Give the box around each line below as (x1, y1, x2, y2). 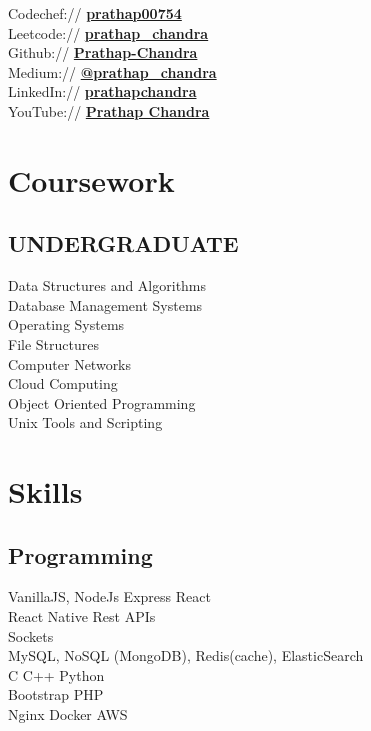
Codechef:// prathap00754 (8, 3, 182, 23)
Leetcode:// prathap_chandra (8, 22, 209, 43)
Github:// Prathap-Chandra (8, 42, 198, 63)
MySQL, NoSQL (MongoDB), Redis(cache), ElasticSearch (8, 645, 364, 666)
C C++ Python (8, 664, 105, 685)
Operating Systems (8, 314, 125, 335)
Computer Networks (8, 353, 132, 374)
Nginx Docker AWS (8, 704, 128, 725)
